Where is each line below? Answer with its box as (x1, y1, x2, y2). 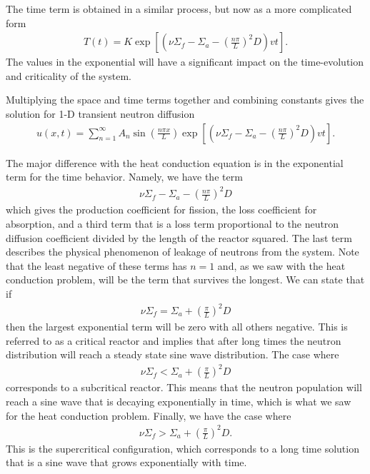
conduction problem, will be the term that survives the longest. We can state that (6, 272, 365, 287)
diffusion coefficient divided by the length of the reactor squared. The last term (6, 230, 352, 245)
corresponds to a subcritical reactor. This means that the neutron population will (6, 380, 362, 395)
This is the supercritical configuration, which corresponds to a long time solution (6, 440, 359, 455)
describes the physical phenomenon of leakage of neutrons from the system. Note (6, 244, 359, 259)
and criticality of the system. (6, 68, 131, 83)
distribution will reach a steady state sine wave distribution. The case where (6, 347, 339, 362)
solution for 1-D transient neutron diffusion (6, 106, 195, 121)
